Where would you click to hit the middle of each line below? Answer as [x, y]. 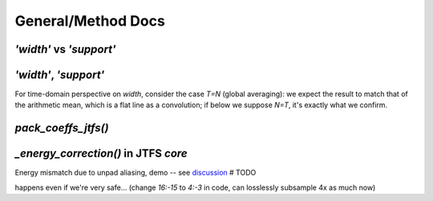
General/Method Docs [90, 21]
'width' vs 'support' [65, 49]
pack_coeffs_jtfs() [62, 128]
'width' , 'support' [60, 75]
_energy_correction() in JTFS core [101, 153]
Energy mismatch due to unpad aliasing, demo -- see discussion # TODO [136, 173]
